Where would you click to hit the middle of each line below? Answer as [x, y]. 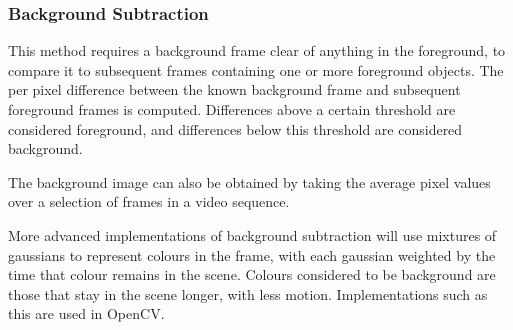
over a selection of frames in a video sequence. [149, 201]
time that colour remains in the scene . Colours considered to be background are [252, 274]
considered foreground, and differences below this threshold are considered [235, 128]
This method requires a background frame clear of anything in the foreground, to [257, 50]
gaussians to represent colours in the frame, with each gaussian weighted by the [252, 254]
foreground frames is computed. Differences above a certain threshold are [232, 109]
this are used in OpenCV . [86, 313]
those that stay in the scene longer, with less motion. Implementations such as [248, 293]
